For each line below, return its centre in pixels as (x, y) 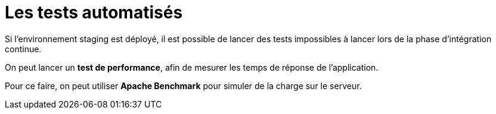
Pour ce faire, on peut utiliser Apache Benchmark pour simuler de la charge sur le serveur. (183, 85)
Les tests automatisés (94, 12)
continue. (23, 49)
